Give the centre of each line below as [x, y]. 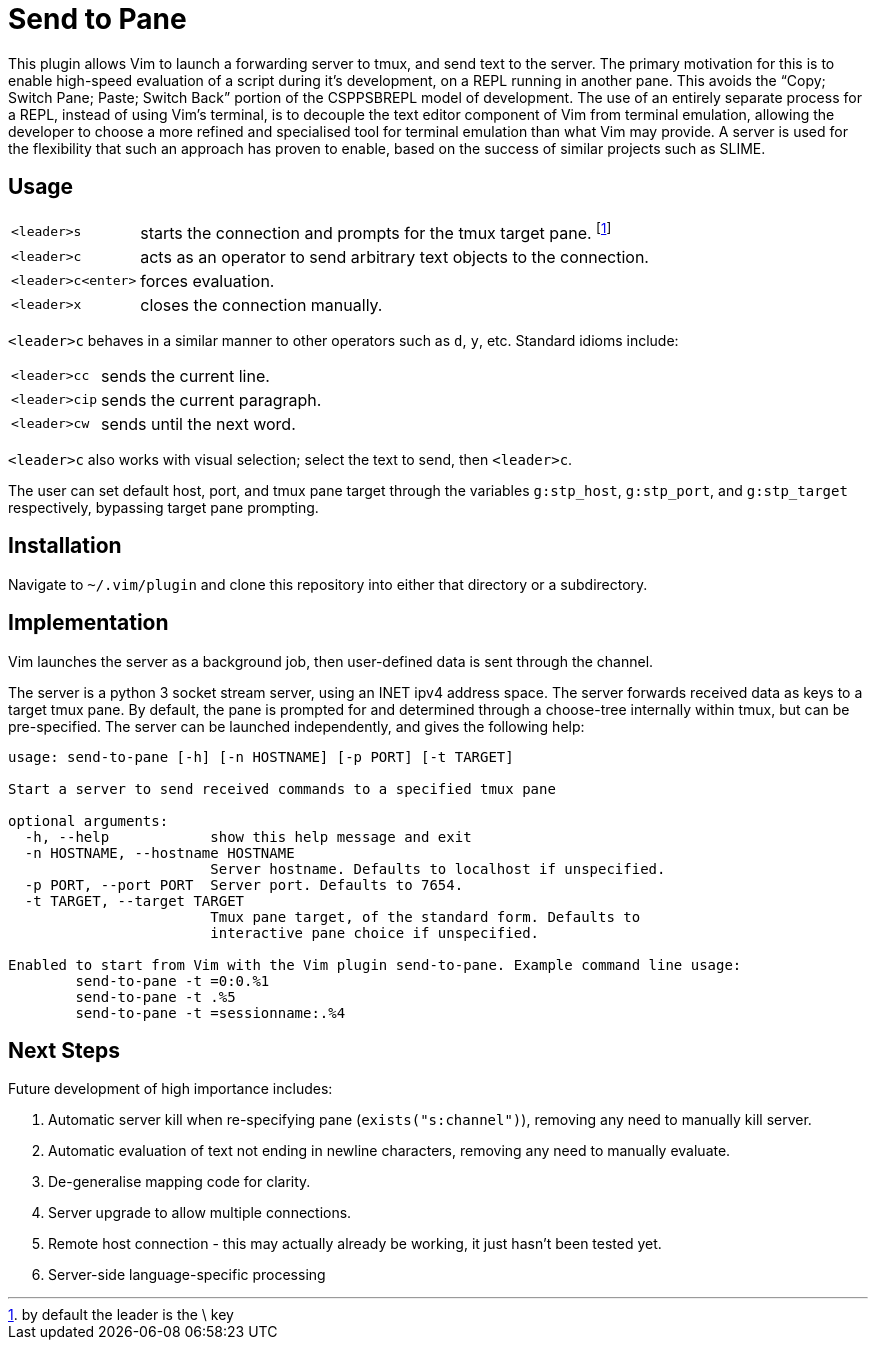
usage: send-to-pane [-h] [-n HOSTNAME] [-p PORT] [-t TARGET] [261, 756]
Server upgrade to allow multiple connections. [200, 1213]
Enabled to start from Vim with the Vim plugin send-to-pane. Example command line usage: [375, 964]
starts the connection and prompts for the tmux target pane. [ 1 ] [376, 231]
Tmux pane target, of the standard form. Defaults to [425, 916]
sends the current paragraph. [211, 399]
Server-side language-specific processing [187, 1275]
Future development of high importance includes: [170, 1089]
